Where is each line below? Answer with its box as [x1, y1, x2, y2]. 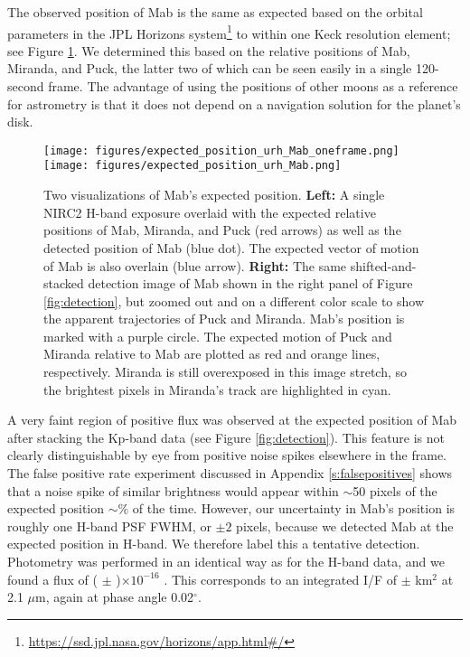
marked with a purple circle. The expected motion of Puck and [43, 326, 392, 345]
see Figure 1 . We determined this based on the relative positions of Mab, [7, 41, 410, 60]
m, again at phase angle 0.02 [35, 587, 194, 606]
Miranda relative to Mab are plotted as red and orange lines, [43, 344, 381, 363]
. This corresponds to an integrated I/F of [164, 569, 398, 588]
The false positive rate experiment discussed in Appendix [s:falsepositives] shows [7, 464, 453, 483]
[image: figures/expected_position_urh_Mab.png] [43, 159, 342, 173]
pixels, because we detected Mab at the [236, 516, 454, 535]
